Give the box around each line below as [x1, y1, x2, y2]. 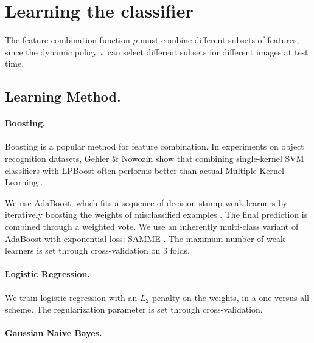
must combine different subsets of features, [140, 33, 299, 46]
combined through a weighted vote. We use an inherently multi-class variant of [5, 220, 299, 233]
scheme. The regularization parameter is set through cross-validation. [5, 303, 263, 316]
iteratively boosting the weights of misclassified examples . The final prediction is [5, 208, 308, 221]
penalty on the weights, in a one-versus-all [152, 291, 310, 303]
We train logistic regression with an [5, 291, 138, 303]
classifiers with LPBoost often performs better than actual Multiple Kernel [5, 164, 284, 176]
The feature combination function [5, 33, 130, 46]
